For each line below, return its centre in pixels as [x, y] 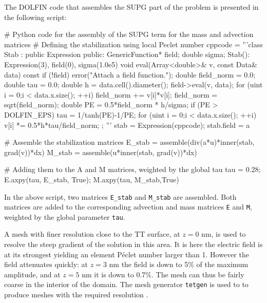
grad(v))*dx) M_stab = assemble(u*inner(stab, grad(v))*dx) [101, 152]
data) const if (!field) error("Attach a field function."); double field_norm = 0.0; [130, 74]
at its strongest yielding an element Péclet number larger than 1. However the [127, 254]
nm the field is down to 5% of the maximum [179, 264]
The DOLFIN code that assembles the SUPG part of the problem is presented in [131, 7]
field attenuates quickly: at [46, 264]
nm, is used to [224, 234]
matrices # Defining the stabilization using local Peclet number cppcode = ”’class [133, 44]
